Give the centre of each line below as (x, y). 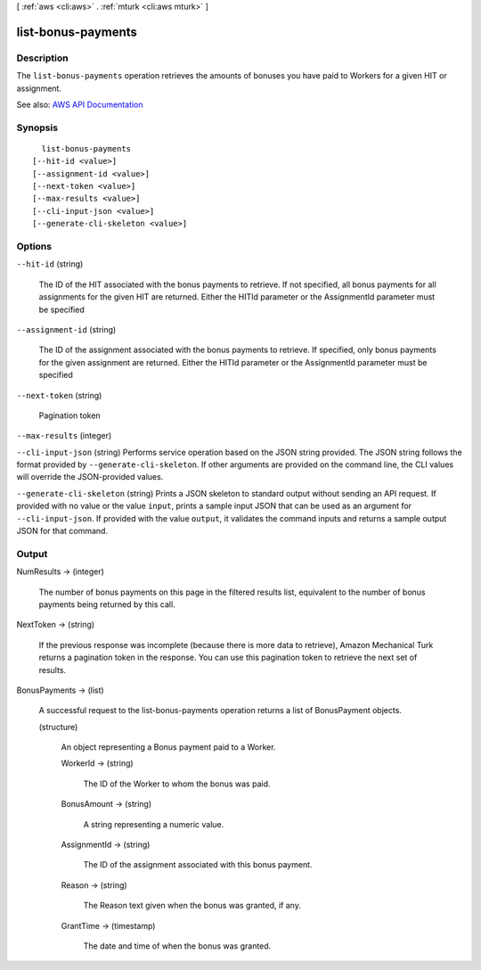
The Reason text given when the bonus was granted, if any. (192, 906)
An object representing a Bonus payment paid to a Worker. (168, 747)
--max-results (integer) (64, 436)
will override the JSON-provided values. (90, 477)
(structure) (58, 727)
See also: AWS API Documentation (80, 104)
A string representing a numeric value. (154, 824)
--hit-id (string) (50, 264)
